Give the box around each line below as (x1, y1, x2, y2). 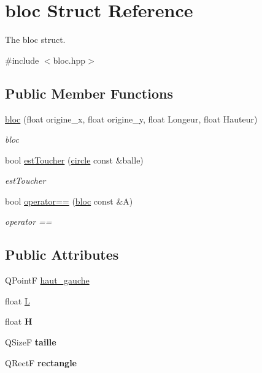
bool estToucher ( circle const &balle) (5, 153, 144, 166)
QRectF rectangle (5, 356, 77, 369)
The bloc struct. (5, 33, 66, 46)
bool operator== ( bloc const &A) (5, 194, 133, 207)
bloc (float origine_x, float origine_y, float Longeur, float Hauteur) (5, 112, 258, 125)
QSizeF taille (5, 336, 56, 349)
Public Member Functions (5, 83, 173, 102)
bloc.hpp (53, 53, 86, 66)
